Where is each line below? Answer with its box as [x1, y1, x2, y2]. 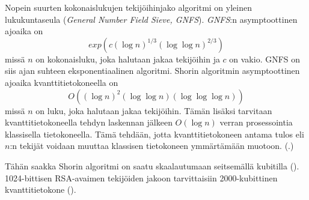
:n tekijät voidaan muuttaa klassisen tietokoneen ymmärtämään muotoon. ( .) [10, 139, 294, 152]
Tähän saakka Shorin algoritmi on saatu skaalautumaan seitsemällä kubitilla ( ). [5, 159, 299, 172]
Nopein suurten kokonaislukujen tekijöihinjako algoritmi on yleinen [5, 1, 252, 13]
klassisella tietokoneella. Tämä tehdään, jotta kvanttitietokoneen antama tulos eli [5, 127, 304, 140]
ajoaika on [5, 25, 43, 37]
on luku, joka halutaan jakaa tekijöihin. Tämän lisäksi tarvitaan [35, 104, 272, 117]
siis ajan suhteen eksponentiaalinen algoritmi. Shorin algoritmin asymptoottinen [5, 64, 300, 77]
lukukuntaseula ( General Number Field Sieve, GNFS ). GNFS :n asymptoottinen [5, 13, 298, 25]
